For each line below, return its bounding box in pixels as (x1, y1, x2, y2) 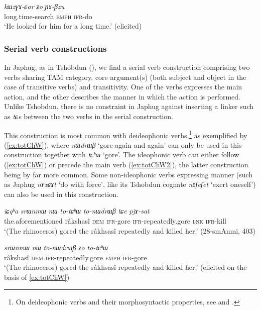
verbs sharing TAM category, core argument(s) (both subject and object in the (4, 71, 246, 82)
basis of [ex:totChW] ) (4, 271, 70, 282)
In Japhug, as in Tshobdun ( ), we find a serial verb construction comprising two (4, 62, 250, 72)
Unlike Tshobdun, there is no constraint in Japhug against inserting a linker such (4, 101, 254, 112)
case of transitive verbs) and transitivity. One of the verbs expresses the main (4, 81, 242, 92)
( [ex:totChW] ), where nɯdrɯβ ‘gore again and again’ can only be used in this (4, 139, 242, 150)
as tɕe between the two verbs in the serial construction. (4, 111, 173, 121)
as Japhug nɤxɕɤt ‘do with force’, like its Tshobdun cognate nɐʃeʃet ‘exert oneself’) (4, 179, 256, 189)
